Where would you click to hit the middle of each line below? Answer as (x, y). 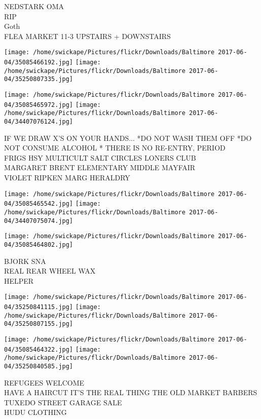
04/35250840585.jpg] (39, 366)
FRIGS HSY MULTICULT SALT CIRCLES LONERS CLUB (100, 157)
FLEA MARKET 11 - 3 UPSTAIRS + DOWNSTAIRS (87, 36)
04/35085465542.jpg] (39, 204)
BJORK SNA (25, 261)
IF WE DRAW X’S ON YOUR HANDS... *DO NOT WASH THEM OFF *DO (128, 138)
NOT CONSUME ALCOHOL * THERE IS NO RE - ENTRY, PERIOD (115, 148)
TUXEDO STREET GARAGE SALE (63, 402)
